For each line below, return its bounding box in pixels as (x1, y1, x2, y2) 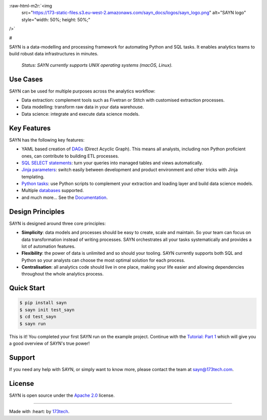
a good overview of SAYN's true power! (9, 340, 90, 346)
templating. (21, 174, 44, 180)
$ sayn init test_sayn (19, 307, 75, 313)
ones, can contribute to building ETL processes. (21, 153, 119, 159)
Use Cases (9, 75, 43, 84)
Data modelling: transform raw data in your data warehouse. (21, 104, 144, 110)
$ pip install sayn (19, 300, 67, 306)
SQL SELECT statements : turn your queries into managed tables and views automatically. (21, 160, 203, 166)
